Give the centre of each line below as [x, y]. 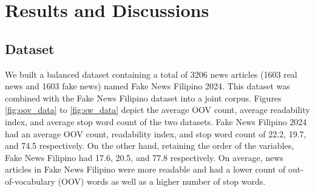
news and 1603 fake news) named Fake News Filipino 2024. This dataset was [147, 86]
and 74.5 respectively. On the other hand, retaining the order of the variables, [150, 146]
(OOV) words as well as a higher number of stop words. [162, 181]
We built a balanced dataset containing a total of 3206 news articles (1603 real [151, 74]
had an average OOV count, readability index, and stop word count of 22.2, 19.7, [156, 133]
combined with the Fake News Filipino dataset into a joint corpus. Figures [143, 98]
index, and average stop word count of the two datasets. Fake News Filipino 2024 [156, 121]
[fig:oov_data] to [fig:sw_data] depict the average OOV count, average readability [157, 110]
